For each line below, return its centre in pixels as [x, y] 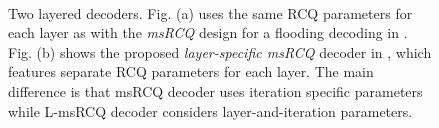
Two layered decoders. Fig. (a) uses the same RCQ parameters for [210, 12]
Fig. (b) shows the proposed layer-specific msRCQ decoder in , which [220, 51]
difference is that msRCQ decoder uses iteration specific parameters [215, 90]
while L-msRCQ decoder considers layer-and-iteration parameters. [210, 110]
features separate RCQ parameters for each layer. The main [191, 71]
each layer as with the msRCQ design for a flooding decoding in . [208, 32]
